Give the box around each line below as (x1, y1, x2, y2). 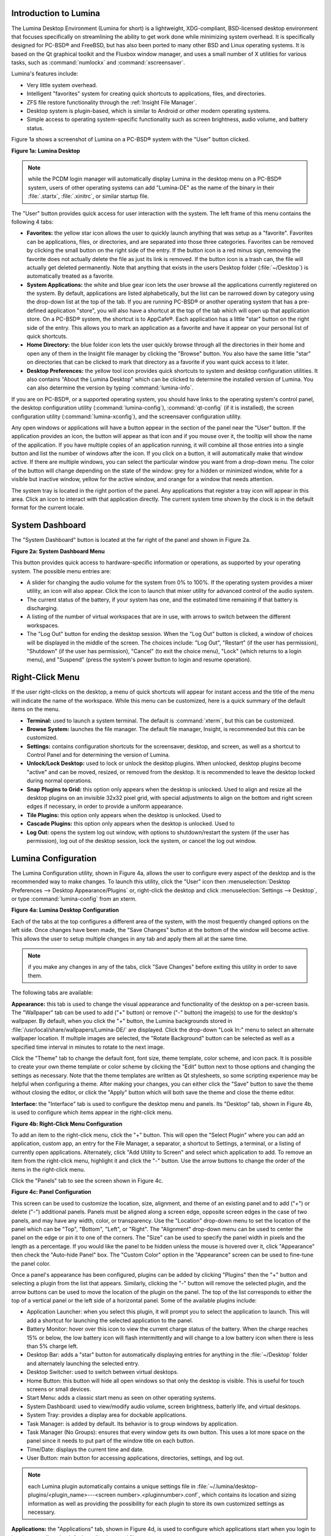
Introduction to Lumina (11, 8, 101, 18)
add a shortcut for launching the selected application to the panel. (26, 1317, 193, 1324)
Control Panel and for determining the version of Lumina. (26, 751, 170, 759)
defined (26, 307, 47, 314)
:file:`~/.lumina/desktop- (197, 1483, 258, 1490)
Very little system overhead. (26, 81, 97, 88)
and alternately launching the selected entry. (26, 1360, 140, 1367)
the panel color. (11, 1260, 51, 1267)
